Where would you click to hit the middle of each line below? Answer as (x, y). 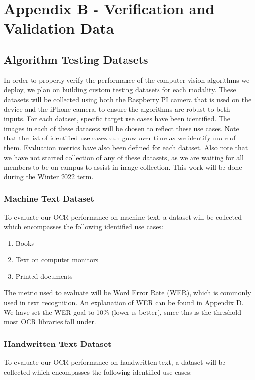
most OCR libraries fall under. (50, 322)
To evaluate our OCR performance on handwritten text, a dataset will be (115, 362)
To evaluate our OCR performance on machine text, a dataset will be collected (123, 217)
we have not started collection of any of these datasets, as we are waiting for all (124, 157)
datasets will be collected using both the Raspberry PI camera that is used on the (128, 99)
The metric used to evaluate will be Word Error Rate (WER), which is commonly (127, 293)
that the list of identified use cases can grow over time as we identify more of (120, 138)
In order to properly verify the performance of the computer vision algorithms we (127, 80)
